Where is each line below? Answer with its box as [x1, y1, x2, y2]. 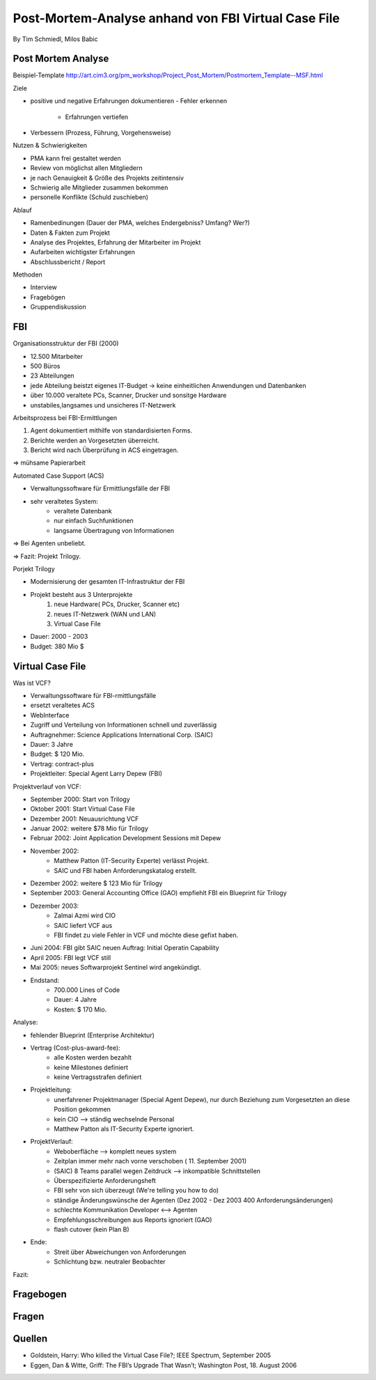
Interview [30, 283, 57, 292]
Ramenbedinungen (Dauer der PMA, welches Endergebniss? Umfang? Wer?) [30, 219, 250, 227]
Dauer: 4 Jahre [54, 995, 97, 1004]
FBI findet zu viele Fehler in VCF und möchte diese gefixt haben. [54, 931, 239, 939]
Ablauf [13, 206, 32, 214]
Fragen [13, 1310, 45, 1323]
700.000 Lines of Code [54, 986, 120, 994]
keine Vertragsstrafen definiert [54, 1073, 142, 1081]
